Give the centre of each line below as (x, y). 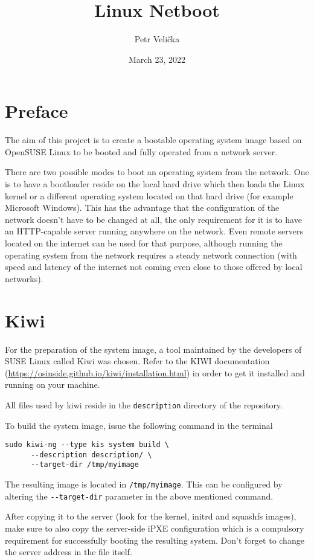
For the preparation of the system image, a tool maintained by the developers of (153, 349)
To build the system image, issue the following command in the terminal (139, 425)
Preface (37, 111)
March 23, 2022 (157, 59)
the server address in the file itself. (69, 552)
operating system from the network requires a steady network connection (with (151, 255)
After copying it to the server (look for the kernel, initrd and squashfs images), (151, 516)
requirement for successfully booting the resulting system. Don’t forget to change (155, 540)
